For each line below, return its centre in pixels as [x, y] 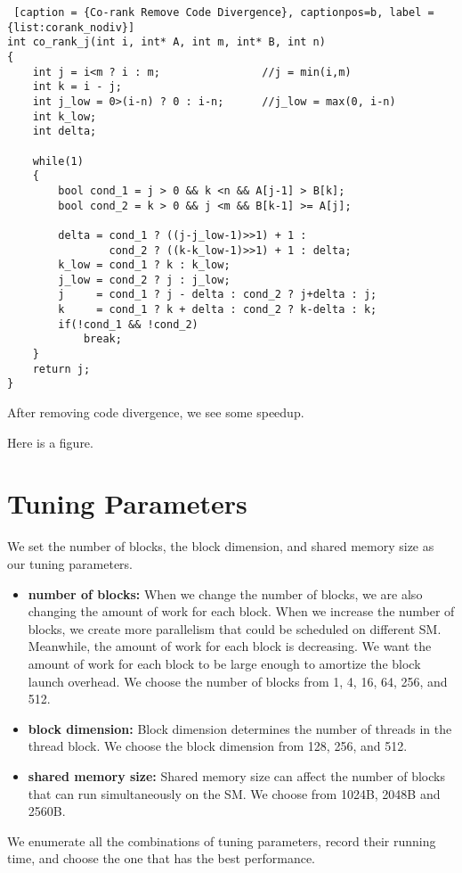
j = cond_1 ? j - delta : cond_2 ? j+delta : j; [218, 295]
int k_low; [65, 116]
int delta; [65, 132]
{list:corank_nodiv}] [71, 27]
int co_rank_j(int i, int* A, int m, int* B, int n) [166, 42]
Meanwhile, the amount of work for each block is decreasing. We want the [230, 646]
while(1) [58, 161]
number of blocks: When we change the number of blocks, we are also [225, 593]
